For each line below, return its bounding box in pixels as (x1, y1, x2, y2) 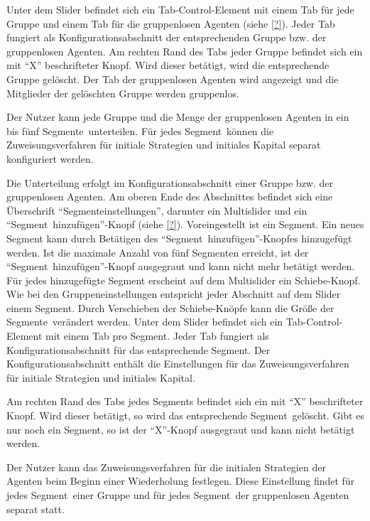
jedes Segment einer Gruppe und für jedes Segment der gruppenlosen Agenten (6, 488, 349, 502)
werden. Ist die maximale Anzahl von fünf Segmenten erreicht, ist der (6, 245, 309, 259)
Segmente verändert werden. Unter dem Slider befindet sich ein (6, 314, 283, 329)
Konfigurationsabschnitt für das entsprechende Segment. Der (6, 342, 271, 357)
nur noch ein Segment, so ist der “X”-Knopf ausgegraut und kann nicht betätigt (6, 421, 355, 436)
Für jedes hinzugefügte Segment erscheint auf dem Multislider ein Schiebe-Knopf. (6, 272, 361, 287)
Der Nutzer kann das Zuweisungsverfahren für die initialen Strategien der (6, 459, 326, 474)
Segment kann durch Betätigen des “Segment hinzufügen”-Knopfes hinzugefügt (6, 230, 352, 245)
